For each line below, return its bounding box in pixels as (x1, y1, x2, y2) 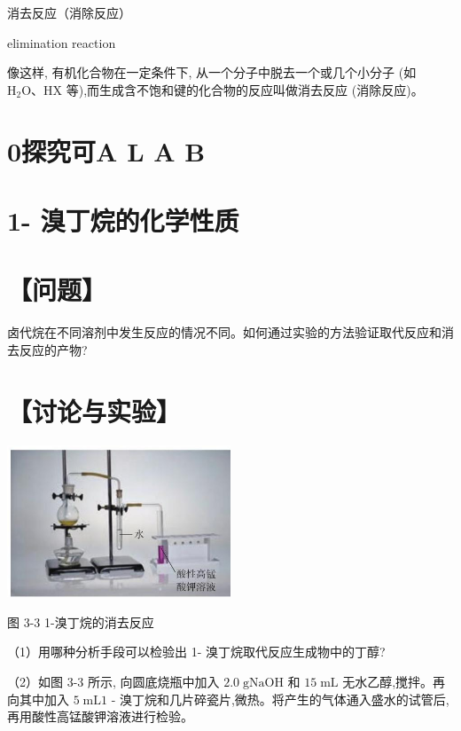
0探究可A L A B (7, 132, 206, 169)
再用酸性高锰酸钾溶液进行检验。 (7, 707, 193, 726)
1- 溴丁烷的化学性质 (7, 201, 239, 238)
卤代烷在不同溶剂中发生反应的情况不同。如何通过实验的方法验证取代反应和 (7, 323, 441, 342)
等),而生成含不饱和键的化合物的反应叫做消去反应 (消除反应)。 (66, 80, 424, 98)
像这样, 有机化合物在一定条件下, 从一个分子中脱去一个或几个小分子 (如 (7, 63, 417, 82)
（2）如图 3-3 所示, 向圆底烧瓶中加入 (7, 672, 220, 690)
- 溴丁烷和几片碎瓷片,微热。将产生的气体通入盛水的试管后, (111, 689, 449, 708)
